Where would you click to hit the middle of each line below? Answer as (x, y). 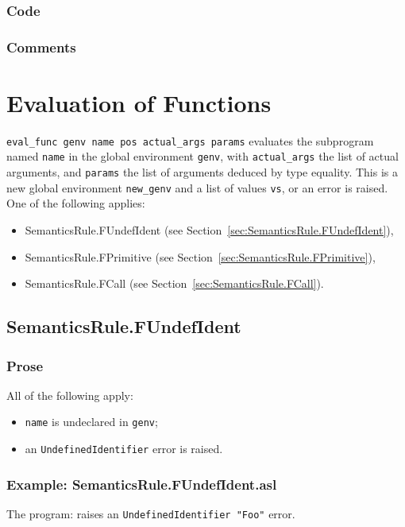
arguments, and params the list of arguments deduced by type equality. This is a (202, 172)
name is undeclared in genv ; (91, 422)
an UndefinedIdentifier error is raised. (124, 449)
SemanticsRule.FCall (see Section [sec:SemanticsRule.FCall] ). (174, 283)
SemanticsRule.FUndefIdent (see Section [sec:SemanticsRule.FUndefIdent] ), (209, 230)
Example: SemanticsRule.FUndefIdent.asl (142, 484)
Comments (41, 46)
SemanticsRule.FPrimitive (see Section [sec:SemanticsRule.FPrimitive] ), (200, 256)
